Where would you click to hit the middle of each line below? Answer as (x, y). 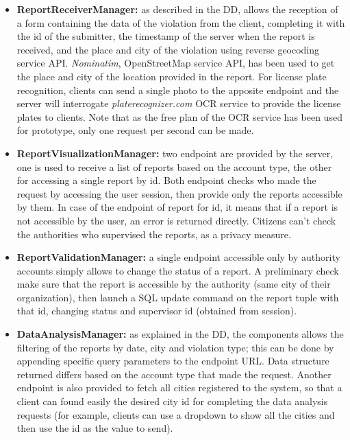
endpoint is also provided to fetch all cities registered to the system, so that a (179, 387)
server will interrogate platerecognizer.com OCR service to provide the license (179, 103)
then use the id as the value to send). (95, 428)
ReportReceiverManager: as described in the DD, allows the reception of (177, 9)
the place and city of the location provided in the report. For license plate (172, 76)
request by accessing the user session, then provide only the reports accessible (179, 193)
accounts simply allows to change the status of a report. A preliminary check (178, 270)
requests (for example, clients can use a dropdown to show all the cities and (176, 414)
